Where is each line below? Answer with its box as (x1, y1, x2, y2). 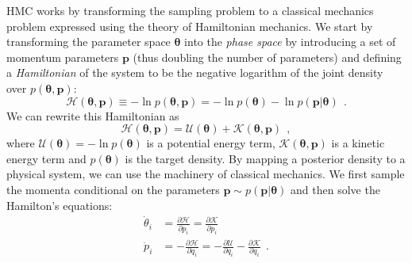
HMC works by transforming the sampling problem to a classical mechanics (6, 2, 374, 18)
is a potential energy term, (146, 135, 275, 151)
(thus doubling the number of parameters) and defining (133, 48, 402, 65)
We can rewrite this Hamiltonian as (6, 107, 179, 124)
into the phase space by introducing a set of (184, 33, 396, 50)
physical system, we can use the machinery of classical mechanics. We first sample (6, 166, 405, 182)
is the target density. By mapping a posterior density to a (125, 150, 406, 166)
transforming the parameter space (6, 33, 171, 50)
